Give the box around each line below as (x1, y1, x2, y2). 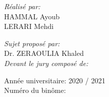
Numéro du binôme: (4, 85, 66, 95)
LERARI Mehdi (4, 21, 54, 31)
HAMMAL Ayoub (4, 11, 60, 21)
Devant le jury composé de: (4, 57, 88, 68)
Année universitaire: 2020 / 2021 (4, 75, 105, 85)
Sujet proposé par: (4, 38, 60, 48)
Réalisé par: (4, 1, 41, 11)
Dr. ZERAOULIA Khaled (4, 48, 84, 58)
